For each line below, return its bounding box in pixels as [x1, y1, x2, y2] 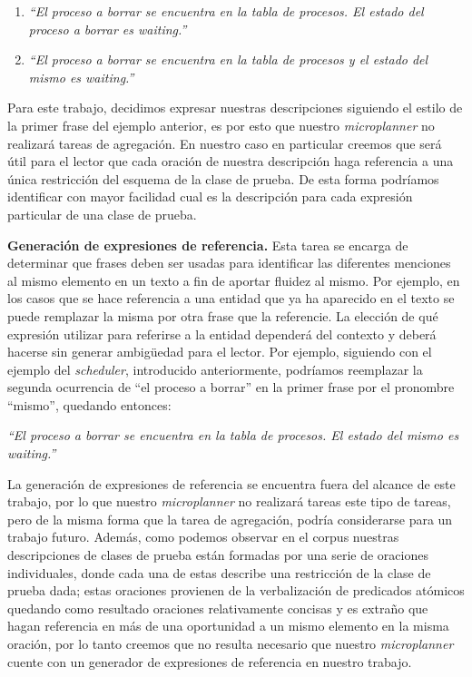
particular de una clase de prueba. [7, 204, 197, 223]
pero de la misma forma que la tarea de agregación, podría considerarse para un [7, 509, 453, 528]
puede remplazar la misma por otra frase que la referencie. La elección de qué [7, 306, 438, 325]
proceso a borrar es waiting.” [28, 19, 187, 38]
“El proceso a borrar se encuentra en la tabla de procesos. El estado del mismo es [7, 426, 459, 445]
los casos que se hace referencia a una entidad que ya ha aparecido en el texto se [7, 289, 455, 308]
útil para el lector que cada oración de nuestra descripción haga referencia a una [7, 152, 454, 171]
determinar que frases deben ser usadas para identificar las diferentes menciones [7, 253, 451, 272]
